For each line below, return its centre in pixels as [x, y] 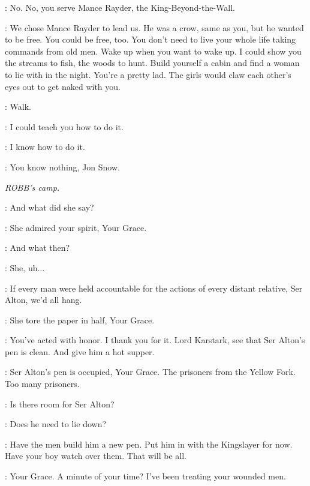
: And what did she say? [49, 207]
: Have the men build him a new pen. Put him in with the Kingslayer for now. [149, 444]
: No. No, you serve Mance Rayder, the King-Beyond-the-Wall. [120, 7]
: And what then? [37, 247]
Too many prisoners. [42, 384]
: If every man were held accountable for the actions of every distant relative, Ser [154, 288]
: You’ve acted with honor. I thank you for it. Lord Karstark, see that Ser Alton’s [155, 340]
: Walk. [18, 106]
